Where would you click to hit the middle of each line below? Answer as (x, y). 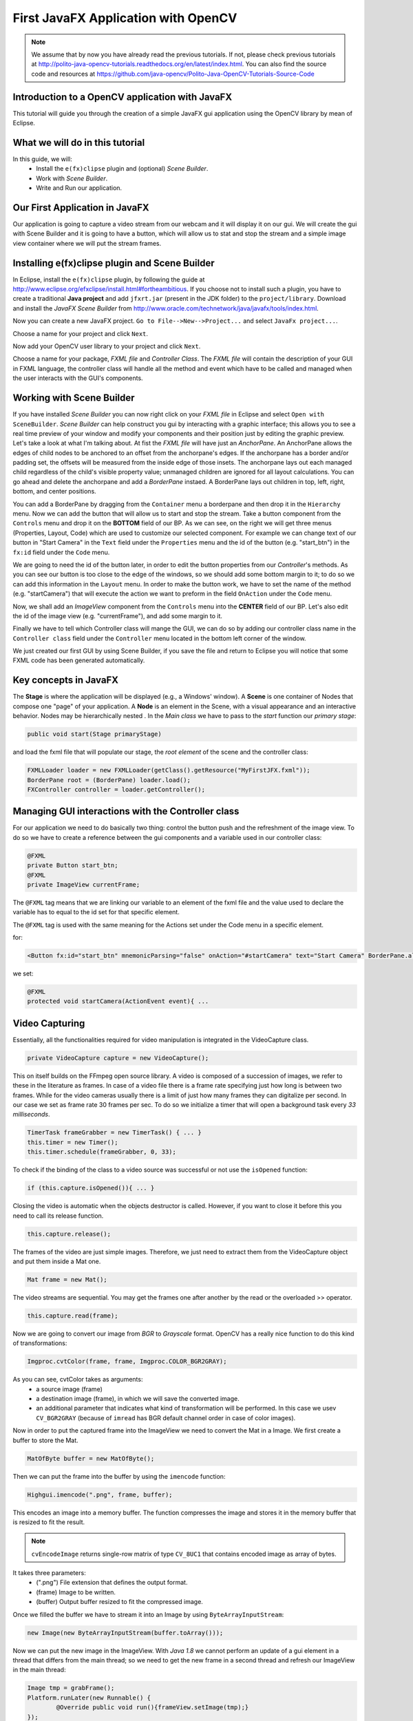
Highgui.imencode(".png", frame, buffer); (100, 1495)
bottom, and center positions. (54, 492)
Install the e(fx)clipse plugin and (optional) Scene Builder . (122, 169)
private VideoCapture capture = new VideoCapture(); (118, 1058)
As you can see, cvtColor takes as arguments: (78, 1380)
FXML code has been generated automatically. (79, 660)
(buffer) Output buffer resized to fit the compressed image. (119, 1602)
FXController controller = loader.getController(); (116, 789)
